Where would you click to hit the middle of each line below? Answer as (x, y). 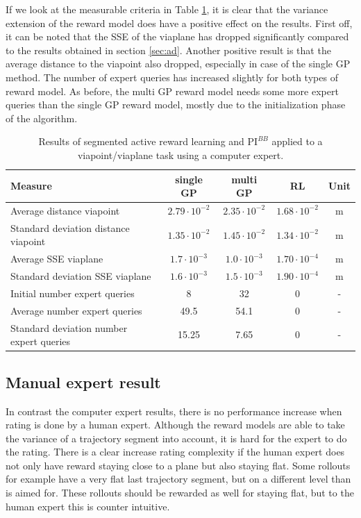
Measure (31, 186)
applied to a (297, 141)
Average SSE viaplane (57, 259)
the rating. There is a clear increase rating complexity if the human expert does (175, 452)
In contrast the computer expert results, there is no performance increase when (174, 411)
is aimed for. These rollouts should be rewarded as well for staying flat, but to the (180, 493)
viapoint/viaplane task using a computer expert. (180, 154)
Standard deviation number (69, 327)
